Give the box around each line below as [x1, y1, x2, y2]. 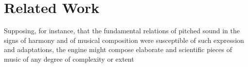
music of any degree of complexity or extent [4, 54, 134, 64]
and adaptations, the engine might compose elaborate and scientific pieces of [4, 44, 232, 54]
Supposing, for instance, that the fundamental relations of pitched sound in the [4, 26, 240, 36]
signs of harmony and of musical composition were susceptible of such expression [4, 35, 244, 45]
